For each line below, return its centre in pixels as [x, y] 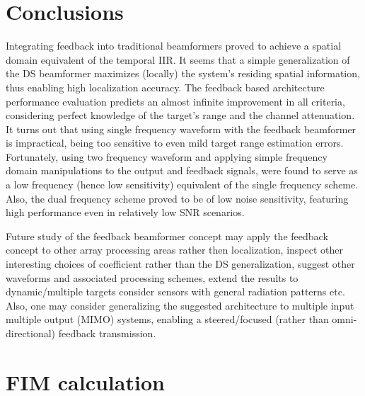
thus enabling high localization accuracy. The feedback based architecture [165, 87]
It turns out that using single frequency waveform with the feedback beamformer [181, 129]
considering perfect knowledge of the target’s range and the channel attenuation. [180, 115]
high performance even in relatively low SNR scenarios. [125, 212]
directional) [31, 333]
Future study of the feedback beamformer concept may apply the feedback [167, 236]
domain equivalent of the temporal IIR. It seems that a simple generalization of [178, 59]
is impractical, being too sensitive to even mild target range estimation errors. [175, 143]
